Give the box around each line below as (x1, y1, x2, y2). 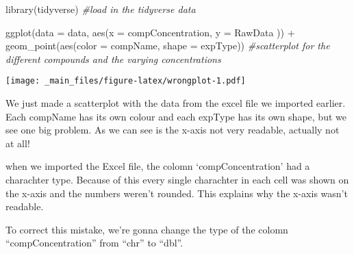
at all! (5, 136, 30, 150)
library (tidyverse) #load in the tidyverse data (5, 2, 196, 16)
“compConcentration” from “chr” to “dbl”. (5, 236, 184, 250)
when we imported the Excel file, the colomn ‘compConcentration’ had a (5, 159, 310, 173)
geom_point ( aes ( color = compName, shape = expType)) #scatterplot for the (5, 38, 330, 53)
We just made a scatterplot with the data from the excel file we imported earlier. (5, 96, 346, 110)
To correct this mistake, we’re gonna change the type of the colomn (5, 222, 288, 236)
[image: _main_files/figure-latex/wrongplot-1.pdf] (5, 76, 246, 86)
